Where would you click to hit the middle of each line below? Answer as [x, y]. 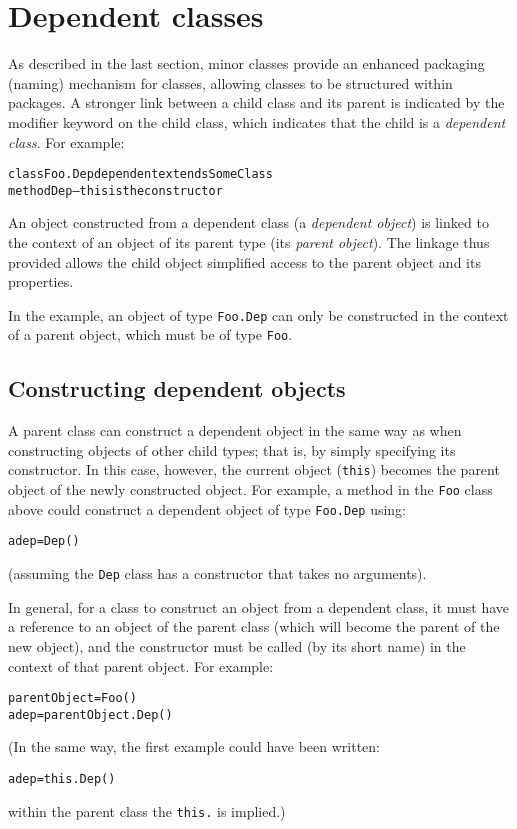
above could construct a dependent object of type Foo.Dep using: [207, 508]
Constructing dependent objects [177, 388]
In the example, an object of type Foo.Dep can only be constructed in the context [258, 314]
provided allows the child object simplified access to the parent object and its [244, 261]
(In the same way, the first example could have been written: [194, 746]
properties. [41, 281]
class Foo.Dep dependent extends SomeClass [140, 174]
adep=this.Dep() [62, 779]
